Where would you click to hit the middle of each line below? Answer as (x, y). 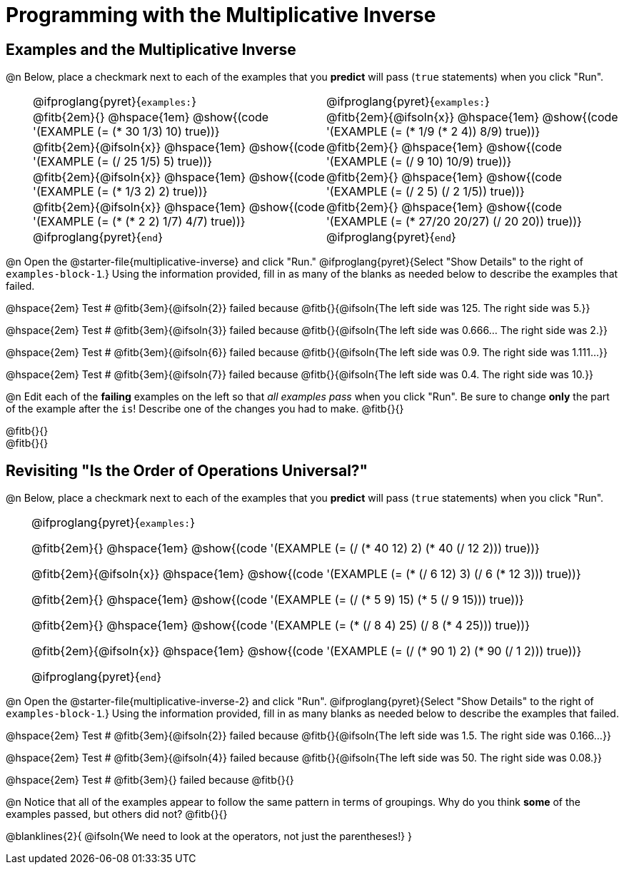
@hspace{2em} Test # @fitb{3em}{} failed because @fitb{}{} (150, 780)
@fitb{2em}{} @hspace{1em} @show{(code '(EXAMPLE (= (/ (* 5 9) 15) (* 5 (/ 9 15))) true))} (278, 600)
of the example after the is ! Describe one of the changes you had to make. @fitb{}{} (205, 409)
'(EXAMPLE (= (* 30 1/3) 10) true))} (126, 132)
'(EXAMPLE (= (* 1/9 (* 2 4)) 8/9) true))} (433, 132)
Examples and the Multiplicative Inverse (151, 49)
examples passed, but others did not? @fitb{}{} (117, 814)
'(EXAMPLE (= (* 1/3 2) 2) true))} (120, 192)
